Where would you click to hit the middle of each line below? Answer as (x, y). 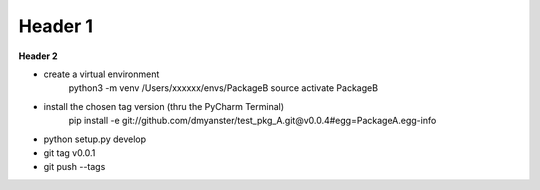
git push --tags (74, 167)
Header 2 (38, 56)
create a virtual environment (101, 74)
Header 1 (56, 26)
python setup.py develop (95, 139)
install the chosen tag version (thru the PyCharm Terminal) (164, 106)
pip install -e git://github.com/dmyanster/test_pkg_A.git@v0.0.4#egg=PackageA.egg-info (252, 121)
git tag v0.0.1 (69, 152)
